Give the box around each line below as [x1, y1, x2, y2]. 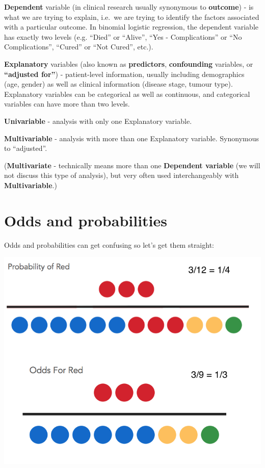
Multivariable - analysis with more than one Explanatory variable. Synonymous [4, 133, 259, 143]
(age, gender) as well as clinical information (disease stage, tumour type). [4, 79, 233, 89]
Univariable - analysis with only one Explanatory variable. [4, 115, 192, 126]
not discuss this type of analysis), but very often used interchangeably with [4, 170, 239, 180]
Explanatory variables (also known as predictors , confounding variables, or [4, 58, 253, 69]
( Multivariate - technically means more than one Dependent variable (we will [4, 160, 260, 170]
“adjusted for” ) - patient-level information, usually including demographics [4, 68, 245, 79]
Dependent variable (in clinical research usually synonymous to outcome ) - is [4, 2, 254, 12]
